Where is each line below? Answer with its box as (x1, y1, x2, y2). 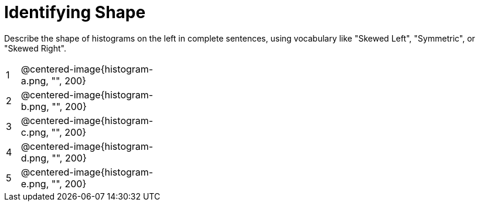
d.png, (21, 152, 49, 164)
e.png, (21, 177, 49, 190)
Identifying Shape (4, 2, 146, 22)
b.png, (21, 100, 49, 112)
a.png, (21, 74, 49, 87)
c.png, (21, 126, 49, 138)
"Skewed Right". (4, 43, 66, 53)
